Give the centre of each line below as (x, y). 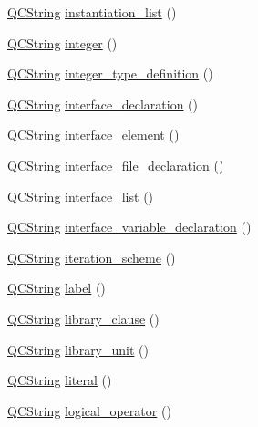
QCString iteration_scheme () (92, 257)
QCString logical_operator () (89, 410)
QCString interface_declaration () (103, 104)
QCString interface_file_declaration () (116, 165)
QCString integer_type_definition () (110, 73)
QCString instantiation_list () (92, 12)
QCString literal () (60, 380)
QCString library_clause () (83, 318)
